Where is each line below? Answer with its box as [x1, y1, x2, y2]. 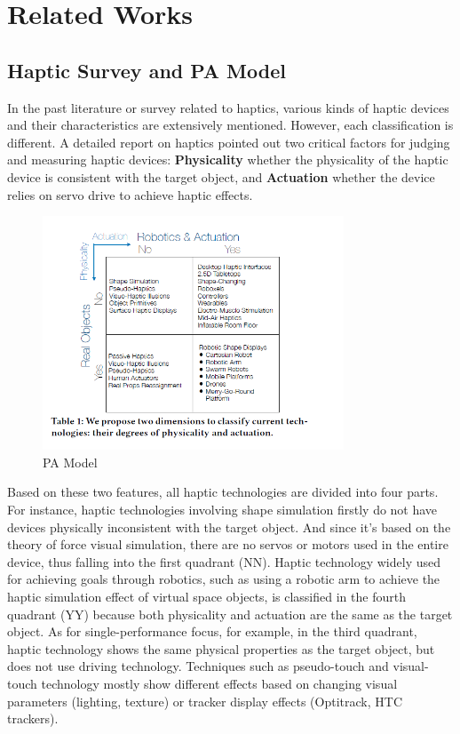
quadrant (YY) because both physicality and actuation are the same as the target [7, 604, 453, 623]
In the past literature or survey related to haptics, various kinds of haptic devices [7, 98, 449, 116]
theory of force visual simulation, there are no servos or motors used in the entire [7, 535, 448, 554]
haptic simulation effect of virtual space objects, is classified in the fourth [7, 587, 406, 605]
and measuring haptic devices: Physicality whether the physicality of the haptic [7, 150, 448, 169]
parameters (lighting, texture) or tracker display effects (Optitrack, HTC [7, 691, 402, 710]
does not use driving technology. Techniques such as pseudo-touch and [7, 657, 389, 675]
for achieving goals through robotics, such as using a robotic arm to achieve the [7, 570, 440, 588]
